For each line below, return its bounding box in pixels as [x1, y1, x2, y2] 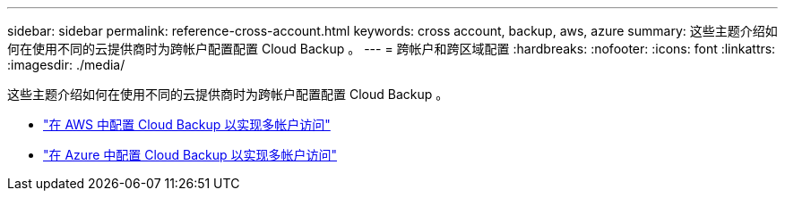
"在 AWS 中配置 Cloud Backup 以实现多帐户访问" [43, 117, 331, 132]
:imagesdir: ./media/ [7, 57, 125, 72]
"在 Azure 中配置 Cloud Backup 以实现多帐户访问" [43, 147, 338, 162]
